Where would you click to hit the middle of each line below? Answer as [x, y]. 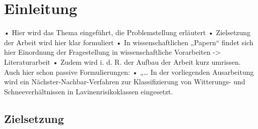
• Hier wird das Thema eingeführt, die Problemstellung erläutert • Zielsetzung [127, 32]
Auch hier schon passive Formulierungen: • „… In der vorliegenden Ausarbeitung [129, 72]
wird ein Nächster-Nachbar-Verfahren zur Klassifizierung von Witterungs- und [125, 82]
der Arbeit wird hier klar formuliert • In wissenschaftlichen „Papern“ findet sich [129, 42]
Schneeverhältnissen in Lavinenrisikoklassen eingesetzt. [89, 91]
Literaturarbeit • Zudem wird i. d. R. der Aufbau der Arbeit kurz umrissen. [122, 61]
